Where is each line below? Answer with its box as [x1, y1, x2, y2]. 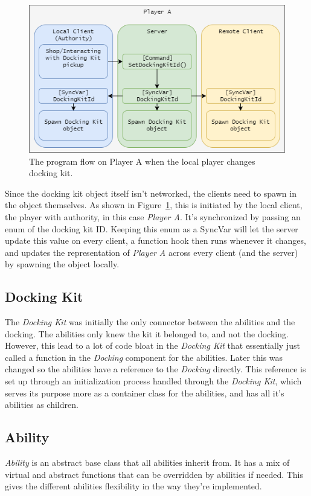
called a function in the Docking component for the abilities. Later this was [5, 351, 283, 363]
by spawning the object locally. [5, 258, 120, 270]
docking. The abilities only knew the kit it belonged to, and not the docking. [5, 327, 289, 340]
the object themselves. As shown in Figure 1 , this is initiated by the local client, [5, 199, 303, 211]
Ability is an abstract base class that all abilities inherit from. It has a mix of [5, 456, 290, 469]
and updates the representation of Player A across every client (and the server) [5, 246, 298, 258]
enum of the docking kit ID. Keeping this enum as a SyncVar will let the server [5, 222, 298, 235]
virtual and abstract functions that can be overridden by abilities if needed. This [5, 468, 304, 480]
